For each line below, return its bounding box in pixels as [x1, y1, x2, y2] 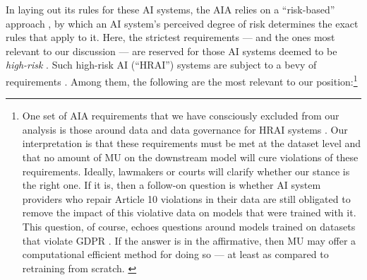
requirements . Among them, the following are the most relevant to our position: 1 [6, 71, 358, 88]
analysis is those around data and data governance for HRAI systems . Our [22, 122, 348, 136]
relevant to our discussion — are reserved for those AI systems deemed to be [6, 43, 337, 58]
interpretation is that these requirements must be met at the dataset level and [22, 136, 361, 151]
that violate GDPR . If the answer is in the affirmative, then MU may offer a [22, 233, 356, 247]
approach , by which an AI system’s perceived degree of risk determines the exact [6, 16, 359, 30]
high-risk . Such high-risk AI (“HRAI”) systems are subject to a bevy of [6, 57, 317, 72]
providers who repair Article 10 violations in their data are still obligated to [22, 191, 351, 206]
